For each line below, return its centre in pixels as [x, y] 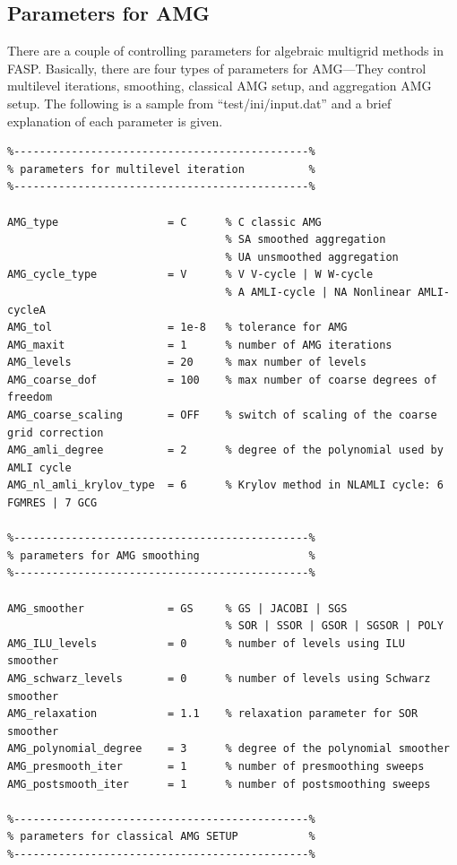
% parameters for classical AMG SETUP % [161, 837]
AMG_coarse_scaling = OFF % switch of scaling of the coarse [222, 415]
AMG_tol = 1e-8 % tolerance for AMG [177, 328]
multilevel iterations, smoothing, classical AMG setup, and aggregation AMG [220, 86]
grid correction [56, 432]
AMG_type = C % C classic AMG [164, 222]
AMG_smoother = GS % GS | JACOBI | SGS [177, 608]
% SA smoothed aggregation [306, 240]
